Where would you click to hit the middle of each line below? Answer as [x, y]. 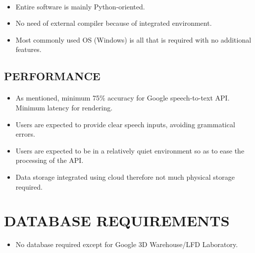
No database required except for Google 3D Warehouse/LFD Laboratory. [127, 244]
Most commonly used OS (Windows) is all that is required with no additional [133, 39]
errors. [25, 134]
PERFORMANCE [52, 76]
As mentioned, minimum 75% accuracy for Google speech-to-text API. [123, 98]
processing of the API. [50, 160]
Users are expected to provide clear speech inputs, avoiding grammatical [125, 124]
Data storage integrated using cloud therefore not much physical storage [125, 177]
